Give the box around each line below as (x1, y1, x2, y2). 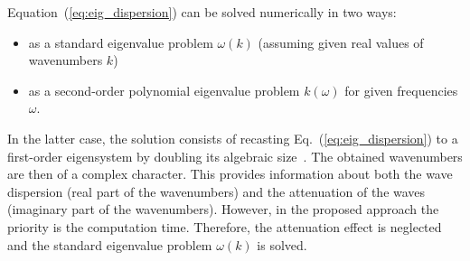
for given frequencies (344, 80, 458, 99)
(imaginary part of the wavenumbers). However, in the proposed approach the (7, 200, 439, 219)
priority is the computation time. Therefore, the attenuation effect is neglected (7, 217, 442, 236)
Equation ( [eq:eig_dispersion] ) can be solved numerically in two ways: (7, 3, 397, 21)
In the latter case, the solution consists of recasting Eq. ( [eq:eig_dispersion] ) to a (7, 128, 458, 147)
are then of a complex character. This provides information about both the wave (7, 164, 453, 183)
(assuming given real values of (258, 33, 424, 51)
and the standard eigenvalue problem (7, 235, 212, 254)
